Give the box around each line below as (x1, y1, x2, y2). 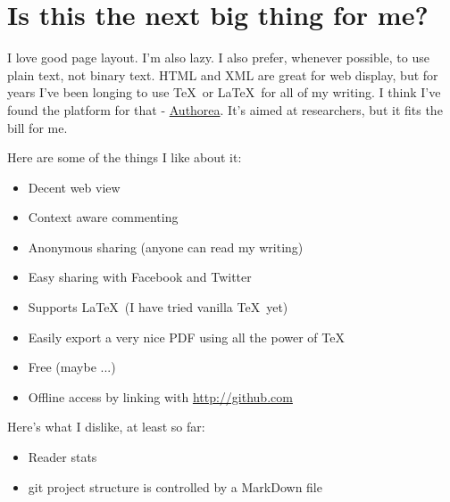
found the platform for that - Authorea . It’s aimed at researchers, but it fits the (7, 100, 443, 119)
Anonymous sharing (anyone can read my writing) (28, 237, 304, 256)
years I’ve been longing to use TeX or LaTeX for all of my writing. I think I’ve (7, 83, 441, 102)
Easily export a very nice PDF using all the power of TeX (28, 327, 345, 346)
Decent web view (28, 177, 121, 196)
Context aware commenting (28, 208, 179, 226)
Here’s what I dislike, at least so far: (7, 417, 205, 436)
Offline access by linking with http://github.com (28, 387, 293, 406)
